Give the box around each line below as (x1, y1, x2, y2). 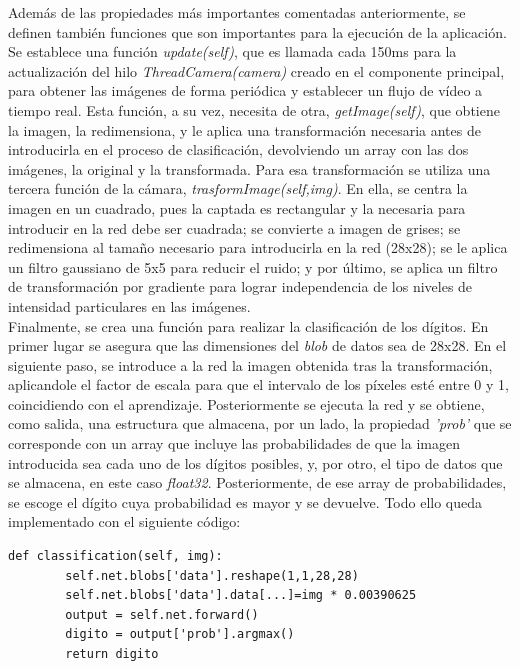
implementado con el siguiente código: (8, 511, 241, 532)
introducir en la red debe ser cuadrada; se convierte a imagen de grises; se (8, 217, 461, 238)
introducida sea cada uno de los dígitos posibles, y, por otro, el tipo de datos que (8, 452, 503, 473)
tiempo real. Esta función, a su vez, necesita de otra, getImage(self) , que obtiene (8, 99, 500, 120)
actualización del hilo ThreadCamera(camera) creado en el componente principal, (8, 60, 505, 81)
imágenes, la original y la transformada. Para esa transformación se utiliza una (8, 158, 491, 179)
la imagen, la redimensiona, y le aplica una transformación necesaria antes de (8, 119, 481, 140)
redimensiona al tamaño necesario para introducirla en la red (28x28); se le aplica (8, 237, 508, 258)
